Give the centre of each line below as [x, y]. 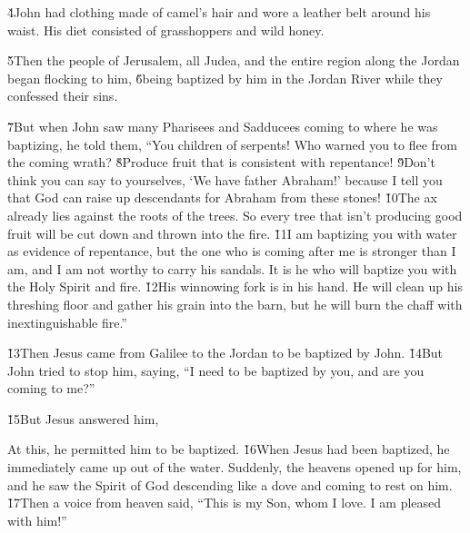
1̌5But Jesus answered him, [83, 418]
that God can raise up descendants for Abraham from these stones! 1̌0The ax [222, 197]
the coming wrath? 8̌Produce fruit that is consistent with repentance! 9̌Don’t [221, 162]
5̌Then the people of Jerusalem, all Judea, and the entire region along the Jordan [234, 60]
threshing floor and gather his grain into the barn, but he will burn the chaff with [235, 304]
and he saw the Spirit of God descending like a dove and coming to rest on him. [230, 484]
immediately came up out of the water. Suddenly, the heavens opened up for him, [235, 467]
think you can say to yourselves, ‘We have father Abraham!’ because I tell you [225, 179]
